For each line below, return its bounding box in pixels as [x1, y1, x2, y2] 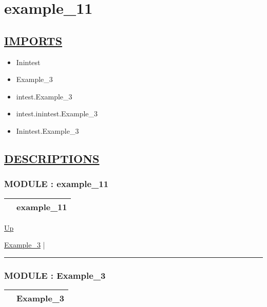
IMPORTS [4, 32, 63, 48]
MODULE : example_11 [4, 177, 109, 190]
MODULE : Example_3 [4, 269, 106, 281]
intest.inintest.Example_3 [16, 108, 98, 119]
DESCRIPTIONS [4, 150, 100, 166]
